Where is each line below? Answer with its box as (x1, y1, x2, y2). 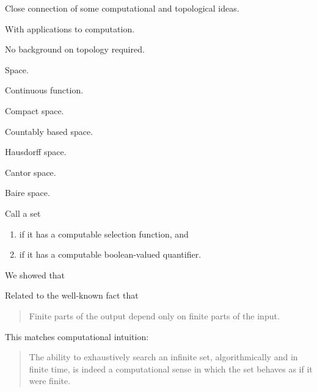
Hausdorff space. (5, 145, 67, 158)
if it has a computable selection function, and (19, 227, 189, 240)
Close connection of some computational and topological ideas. (5, 2, 239, 14)
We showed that (5, 268, 65, 281)
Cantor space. (5, 165, 56, 178)
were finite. (29, 374, 71, 387)
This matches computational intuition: (5, 330, 149, 343)
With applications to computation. (5, 22, 135, 35)
